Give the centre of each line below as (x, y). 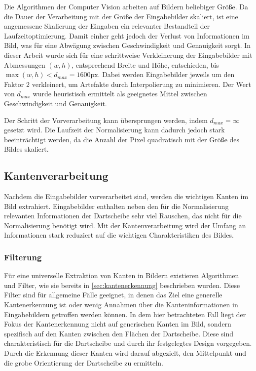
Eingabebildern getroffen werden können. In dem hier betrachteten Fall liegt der (125, 314)
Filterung (23, 257)
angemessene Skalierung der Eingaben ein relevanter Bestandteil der (107, 26)
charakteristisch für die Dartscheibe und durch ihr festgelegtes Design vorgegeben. (128, 343)
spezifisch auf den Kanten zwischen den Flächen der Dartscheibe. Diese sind (119, 333)
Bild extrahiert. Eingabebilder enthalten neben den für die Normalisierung (116, 206)
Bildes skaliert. (26, 149)
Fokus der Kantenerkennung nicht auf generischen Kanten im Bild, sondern (118, 324)
